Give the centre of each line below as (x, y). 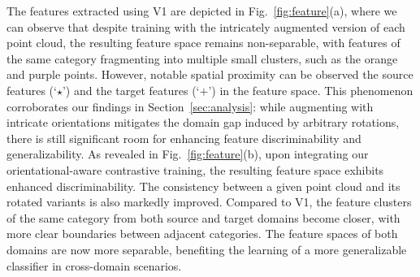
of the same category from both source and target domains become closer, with (204, 217)
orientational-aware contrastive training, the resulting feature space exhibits (195, 169)
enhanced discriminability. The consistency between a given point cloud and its (204, 186)
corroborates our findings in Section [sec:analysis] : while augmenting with (190, 106)
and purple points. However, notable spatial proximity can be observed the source (210, 74)
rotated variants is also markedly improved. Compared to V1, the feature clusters (209, 202)
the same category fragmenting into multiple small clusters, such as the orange (202, 58)
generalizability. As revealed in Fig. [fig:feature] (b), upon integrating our (188, 154)
